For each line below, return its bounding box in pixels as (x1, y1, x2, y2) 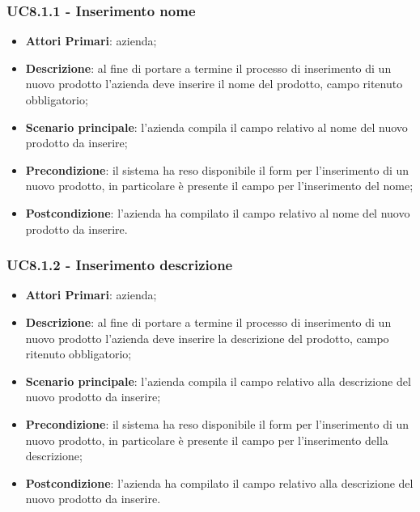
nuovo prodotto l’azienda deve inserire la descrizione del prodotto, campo (25, 329, 389, 346)
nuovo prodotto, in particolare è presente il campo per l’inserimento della (25, 431, 388, 448)
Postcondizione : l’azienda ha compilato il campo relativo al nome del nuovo (25, 204, 410, 221)
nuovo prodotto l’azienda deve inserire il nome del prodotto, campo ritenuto (25, 75, 403, 92)
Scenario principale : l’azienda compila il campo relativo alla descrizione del (25, 372, 411, 389)
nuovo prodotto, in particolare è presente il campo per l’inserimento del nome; (25, 177, 414, 194)
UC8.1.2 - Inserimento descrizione (6, 255, 233, 275)
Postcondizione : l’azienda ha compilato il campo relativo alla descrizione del (25, 474, 414, 491)
